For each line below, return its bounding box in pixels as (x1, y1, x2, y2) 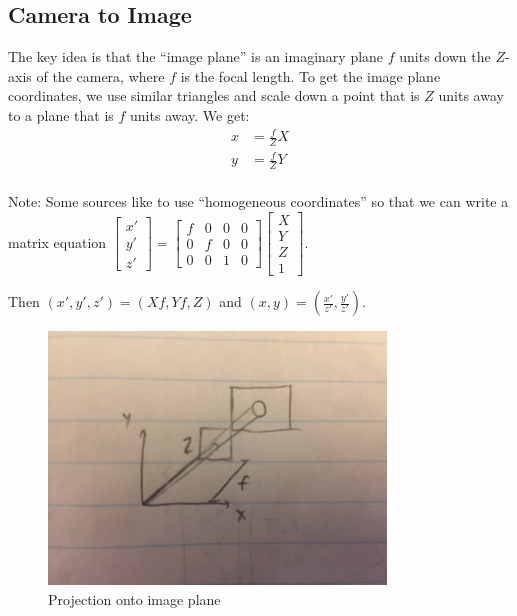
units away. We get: (130, 104, 250, 125)
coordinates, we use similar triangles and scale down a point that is (8, 85, 420, 106)
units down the (399, 46, 491, 67)
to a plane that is (8, 104, 114, 125)
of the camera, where (36, 65, 165, 86)
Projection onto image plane (48, 589, 221, 610)
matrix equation (8, 231, 107, 252)
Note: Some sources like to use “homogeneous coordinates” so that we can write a (8, 191, 509, 212)
